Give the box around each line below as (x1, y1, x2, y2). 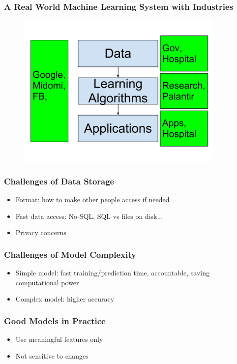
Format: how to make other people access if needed (15, 194, 170, 205)
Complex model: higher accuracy (15, 294, 115, 304)
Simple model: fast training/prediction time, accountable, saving (15, 268, 210, 278)
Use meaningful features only (15, 334, 103, 344)
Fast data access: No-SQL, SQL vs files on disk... (15, 211, 163, 221)
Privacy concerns (15, 227, 66, 238)
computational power (15, 277, 79, 287)
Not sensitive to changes (15, 350, 89, 361)
